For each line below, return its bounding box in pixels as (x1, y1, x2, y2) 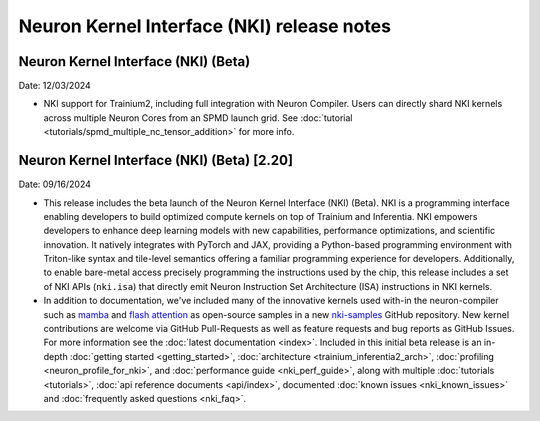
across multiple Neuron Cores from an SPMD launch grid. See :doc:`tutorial (43, 111, 353, 124)
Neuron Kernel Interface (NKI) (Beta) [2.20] (18, 152, 294, 169)
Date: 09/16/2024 (18, 178, 92, 190)
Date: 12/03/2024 (18, 80, 92, 92)
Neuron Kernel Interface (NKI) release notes (18, 15, 392, 37)
